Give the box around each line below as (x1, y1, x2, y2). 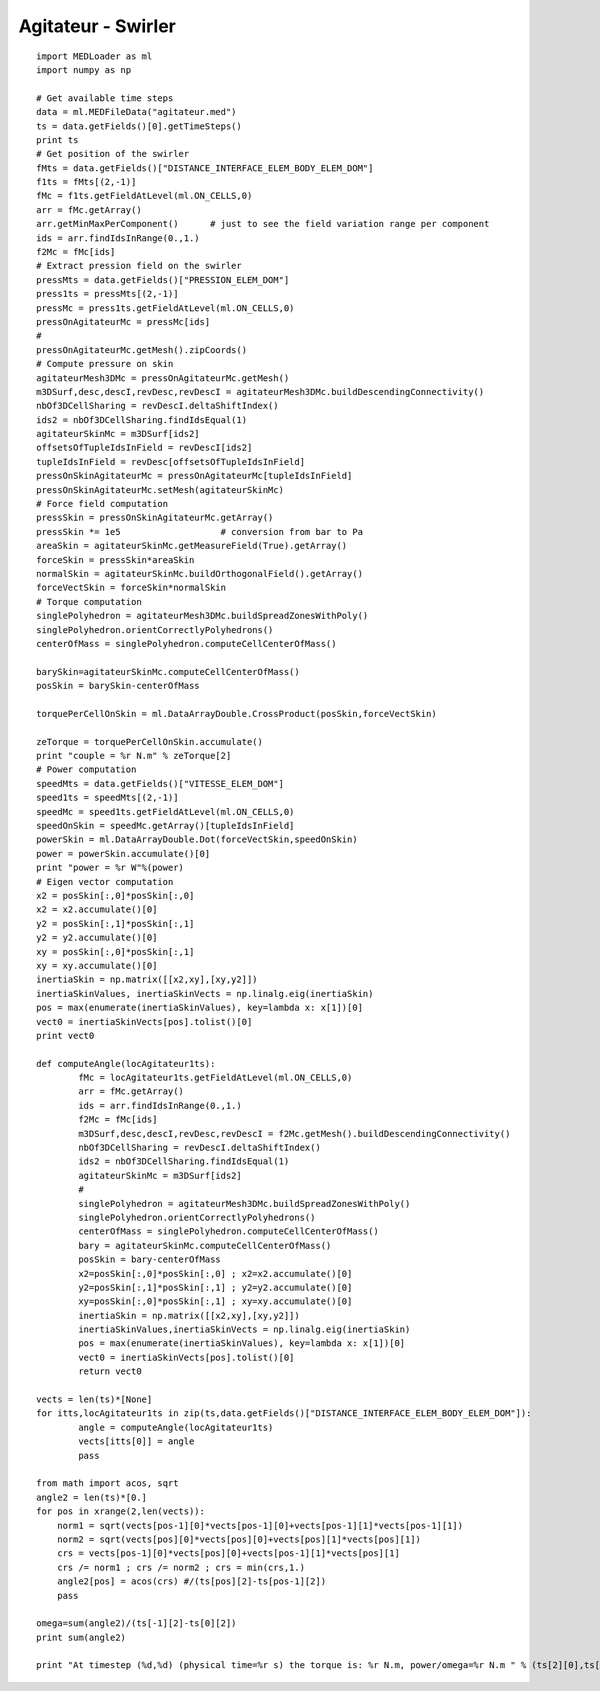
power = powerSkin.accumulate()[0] (36, 848, 211, 859)
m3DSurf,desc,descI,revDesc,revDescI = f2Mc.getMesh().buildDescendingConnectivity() (78, 1128, 511, 1139)
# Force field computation (36, 498, 169, 510)
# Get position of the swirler (36, 148, 190, 160)
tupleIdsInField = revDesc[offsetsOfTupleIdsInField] (36, 456, 305, 467)
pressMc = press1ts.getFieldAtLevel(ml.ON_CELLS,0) (36, 302, 295, 314)
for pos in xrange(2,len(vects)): (36, 1506, 205, 1517)
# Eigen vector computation (36, 876, 174, 887)
